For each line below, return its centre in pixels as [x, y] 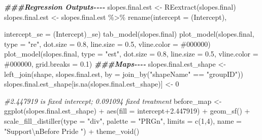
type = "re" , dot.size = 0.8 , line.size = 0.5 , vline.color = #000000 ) [107, 44]
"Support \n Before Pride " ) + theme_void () [72, 131]
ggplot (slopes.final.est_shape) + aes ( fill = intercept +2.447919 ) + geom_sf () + [127, 111]
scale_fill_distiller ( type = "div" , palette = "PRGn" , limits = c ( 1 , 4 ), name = [123, 120]
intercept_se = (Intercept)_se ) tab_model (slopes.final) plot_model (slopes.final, [129, 34]
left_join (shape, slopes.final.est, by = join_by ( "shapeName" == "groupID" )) [124, 74]
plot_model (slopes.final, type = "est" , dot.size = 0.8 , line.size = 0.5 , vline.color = [131, 54]
